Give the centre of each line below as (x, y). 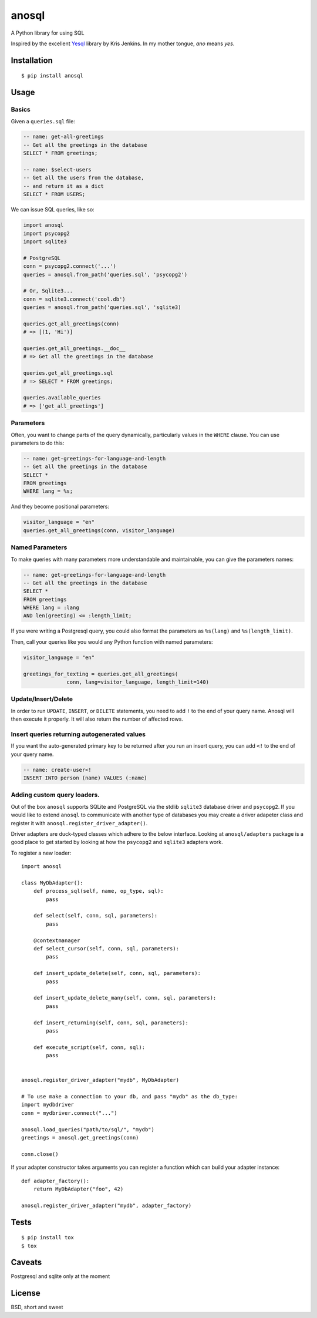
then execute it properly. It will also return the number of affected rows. (97, 719)
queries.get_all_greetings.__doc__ (74, 349)
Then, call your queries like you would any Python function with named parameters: (112, 642)
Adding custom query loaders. (55, 795)
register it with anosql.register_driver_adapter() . (79, 823)
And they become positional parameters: (60, 507)
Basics (21, 110)
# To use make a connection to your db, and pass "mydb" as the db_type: (130, 1097)
